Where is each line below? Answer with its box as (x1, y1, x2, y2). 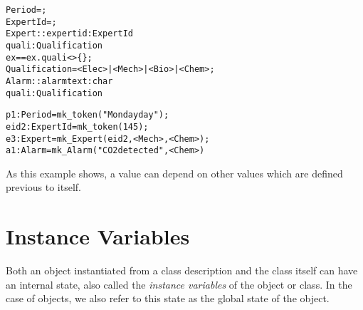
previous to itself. (6, 180, 81, 195)
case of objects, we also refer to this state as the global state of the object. (6, 291, 330, 306)
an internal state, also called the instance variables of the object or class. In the (6, 277, 352, 291)
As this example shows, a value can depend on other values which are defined (6, 165, 343, 180)
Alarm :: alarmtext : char (6, 76, 113, 86)
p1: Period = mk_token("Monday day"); (6, 110, 169, 120)
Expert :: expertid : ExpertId (6, 29, 134, 39)
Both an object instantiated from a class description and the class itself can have (6, 263, 358, 278)
